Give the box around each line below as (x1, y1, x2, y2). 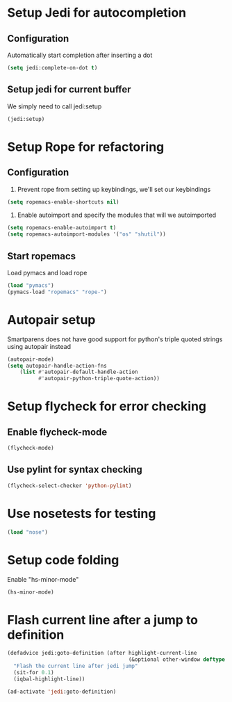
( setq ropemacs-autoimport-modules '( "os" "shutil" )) (7, 231, 167, 238)
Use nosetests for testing (7, 505, 156, 521)
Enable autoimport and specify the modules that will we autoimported (17, 211, 217, 220)
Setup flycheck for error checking (7, 398, 207, 414)
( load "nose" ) (7, 528, 49, 536)
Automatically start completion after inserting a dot (7, 51, 153, 59)
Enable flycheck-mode (7, 426, 108, 438)
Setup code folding (7, 552, 119, 568)
